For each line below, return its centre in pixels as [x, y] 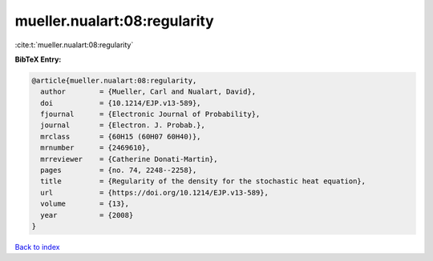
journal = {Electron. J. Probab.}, [123, 125]
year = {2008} [87, 215]
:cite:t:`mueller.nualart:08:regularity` [74, 45]
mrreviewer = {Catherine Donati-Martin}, [129, 159]
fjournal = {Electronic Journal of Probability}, [150, 114]
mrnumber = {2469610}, [95, 148]
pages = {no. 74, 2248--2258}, [119, 171]
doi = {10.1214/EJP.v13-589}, [121, 103]
